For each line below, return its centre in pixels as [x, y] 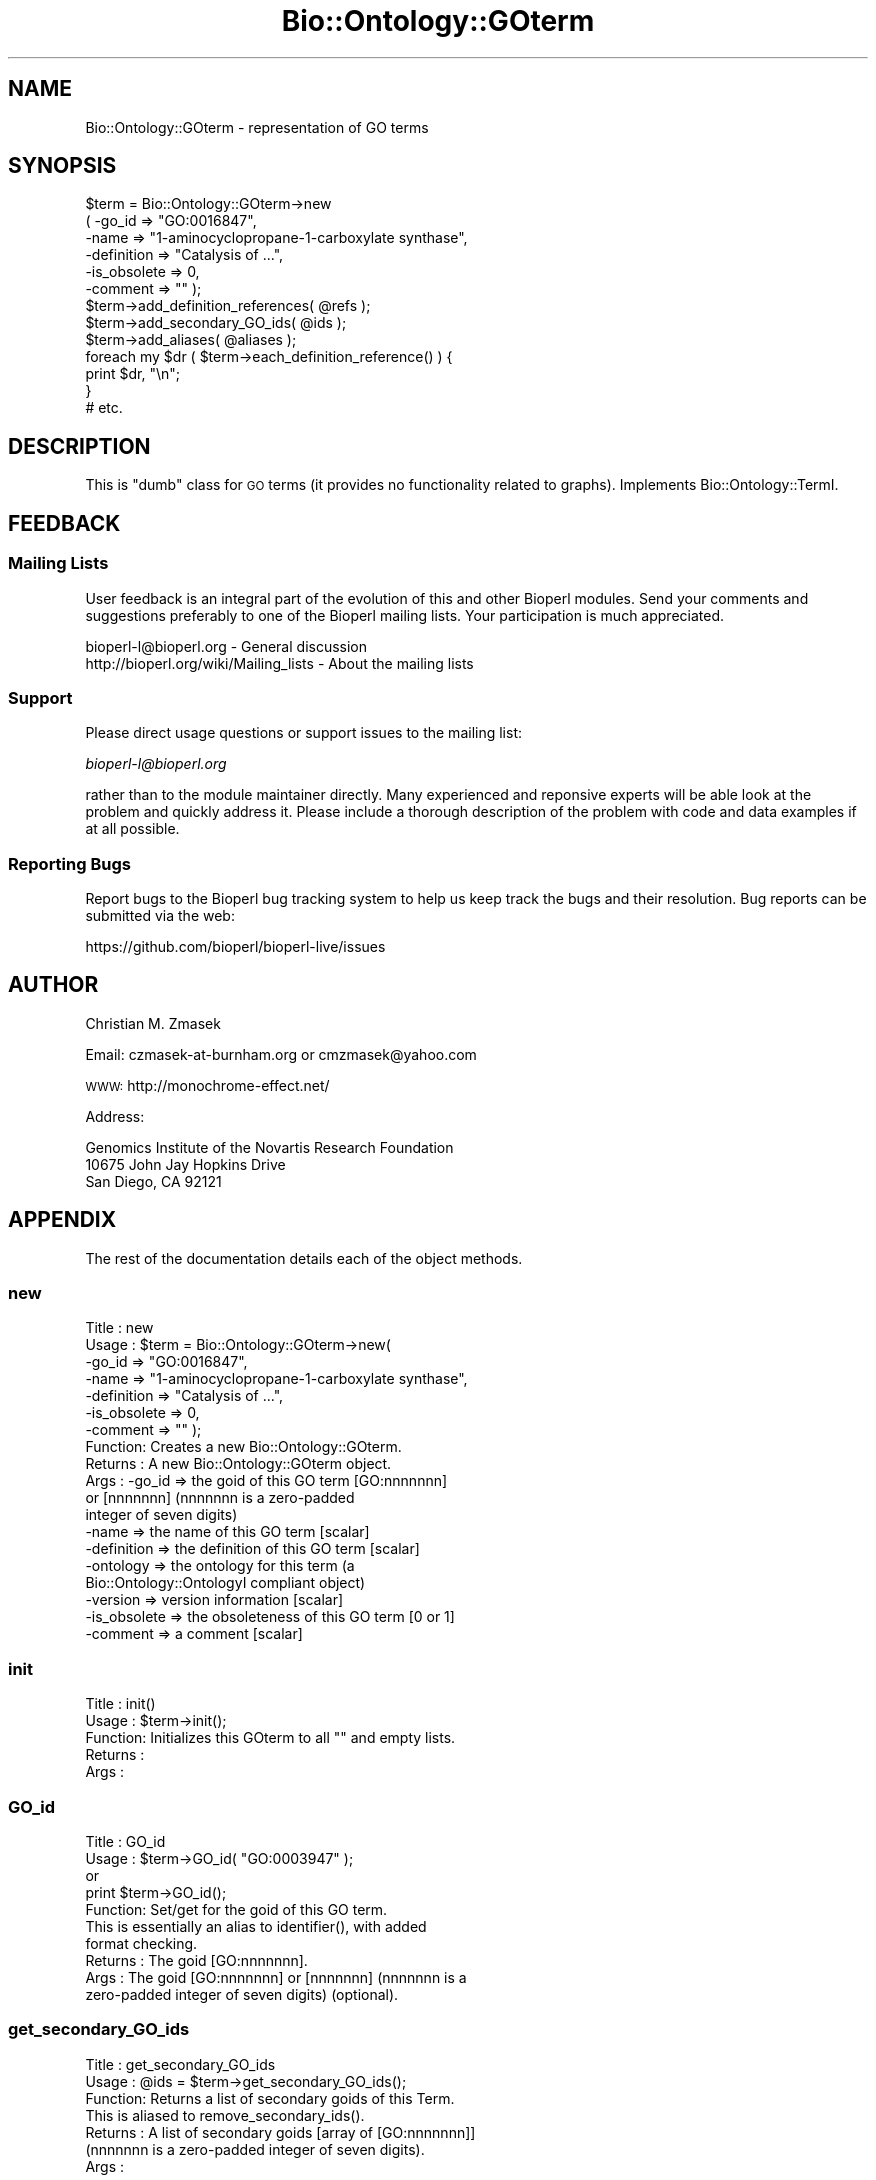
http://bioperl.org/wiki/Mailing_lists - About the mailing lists [279, 663]
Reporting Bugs [69, 863]
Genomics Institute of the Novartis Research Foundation [269, 1147]
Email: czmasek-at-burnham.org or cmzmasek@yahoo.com [281, 1054]
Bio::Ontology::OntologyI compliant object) [225, 1583]
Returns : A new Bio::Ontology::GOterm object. [238, 1464]
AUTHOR [53, 985]
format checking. [141, 1943]
